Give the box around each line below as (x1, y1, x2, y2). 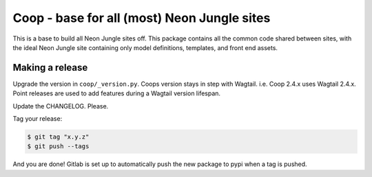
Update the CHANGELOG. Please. (12, 102, 109, 110)
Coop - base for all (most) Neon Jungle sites (12, 10, 271, 25)
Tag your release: (12, 115, 63, 123)
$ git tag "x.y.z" (27, 133, 90, 141)
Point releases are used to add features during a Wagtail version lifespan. (12, 89, 220, 97)
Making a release (12, 62, 88, 73)
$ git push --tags (27, 143, 90, 150)
